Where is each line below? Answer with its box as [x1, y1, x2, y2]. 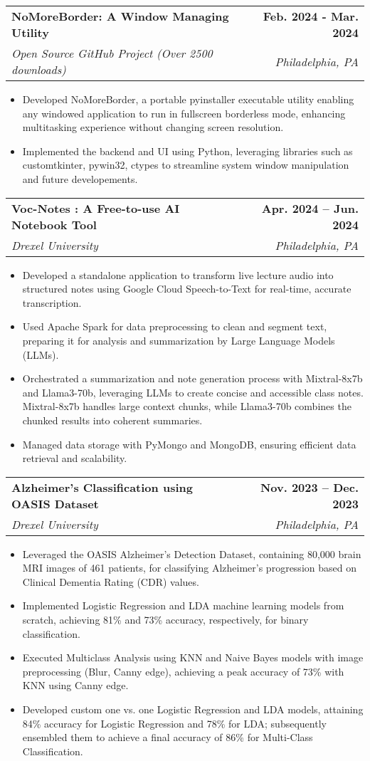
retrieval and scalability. [22, 451, 127, 466]
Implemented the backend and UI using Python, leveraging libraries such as [22, 143, 353, 158]
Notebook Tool [11, 216, 97, 233]
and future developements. [22, 171, 138, 186]
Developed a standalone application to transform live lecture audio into [22, 267, 334, 282]
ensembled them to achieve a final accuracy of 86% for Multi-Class [22, 730, 313, 745]
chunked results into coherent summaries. [22, 412, 203, 427]
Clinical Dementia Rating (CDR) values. [22, 574, 199, 589]
